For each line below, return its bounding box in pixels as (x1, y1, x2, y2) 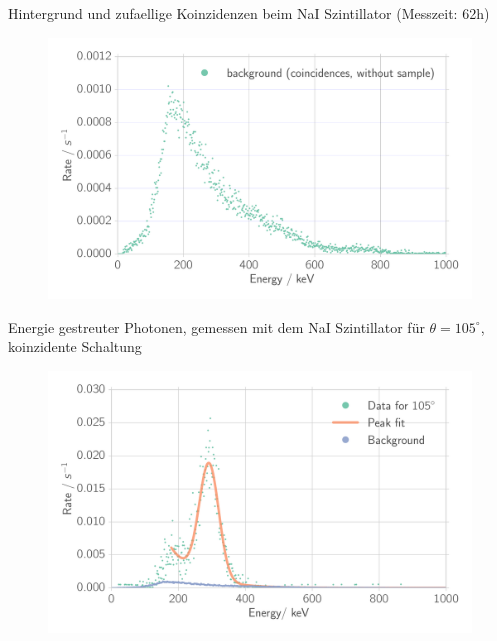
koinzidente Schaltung (8, 336, 142, 357)
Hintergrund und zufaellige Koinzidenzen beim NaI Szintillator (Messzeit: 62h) (8, 3, 490, 23)
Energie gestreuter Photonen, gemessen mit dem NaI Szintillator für (8, 316, 425, 337)
